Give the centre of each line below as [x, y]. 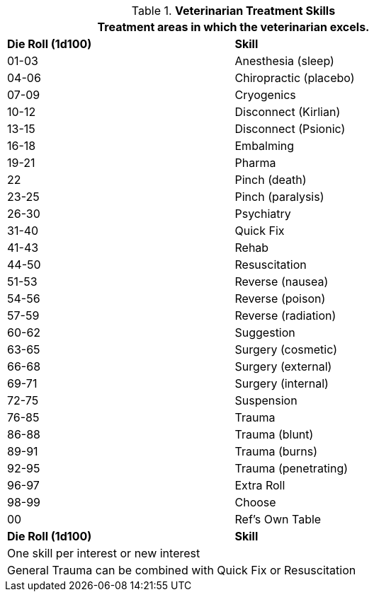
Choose [255, 502]
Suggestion [265, 332]
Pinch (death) [271, 180]
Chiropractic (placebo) [295, 78]
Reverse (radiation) [285, 315]
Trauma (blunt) [274, 434]
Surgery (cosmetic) [286, 349]
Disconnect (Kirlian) [288, 112]
